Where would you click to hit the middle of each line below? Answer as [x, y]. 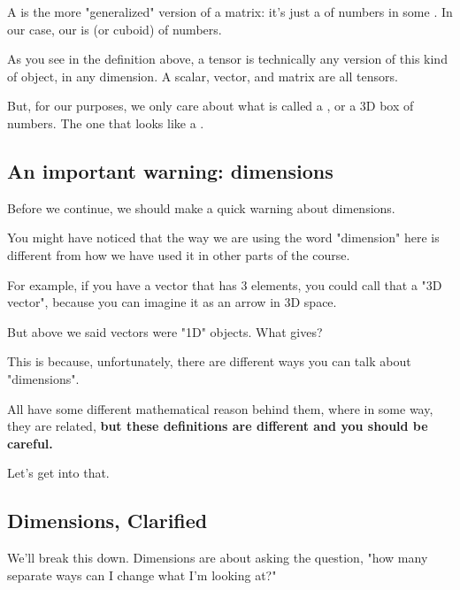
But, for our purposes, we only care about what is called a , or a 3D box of [211, 106]
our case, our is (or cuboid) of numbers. [115, 29]
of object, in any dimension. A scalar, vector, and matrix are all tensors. [203, 76]
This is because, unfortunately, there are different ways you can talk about [209, 361]
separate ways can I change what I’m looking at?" [142, 575]
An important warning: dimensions [170, 170]
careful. [30, 443]
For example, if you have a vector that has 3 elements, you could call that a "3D [225, 284]
